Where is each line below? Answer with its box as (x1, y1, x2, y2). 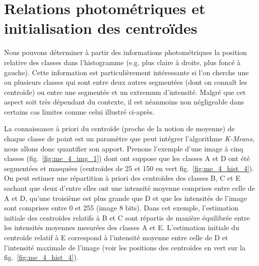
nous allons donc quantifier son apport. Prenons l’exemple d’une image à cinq (4, 143, 243, 153)
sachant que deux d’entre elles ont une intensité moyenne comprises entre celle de (4, 183, 255, 193)
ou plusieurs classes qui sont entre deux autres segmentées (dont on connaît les (4, 77, 247, 87)
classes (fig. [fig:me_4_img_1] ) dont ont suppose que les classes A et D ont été (4, 153, 250, 164)
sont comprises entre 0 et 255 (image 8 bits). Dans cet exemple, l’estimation (4, 202, 238, 213)
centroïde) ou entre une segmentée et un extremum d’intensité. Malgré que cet (4, 86, 246, 97)
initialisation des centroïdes (4, 18, 198, 38)
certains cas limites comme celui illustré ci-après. (4, 106, 155, 117)
